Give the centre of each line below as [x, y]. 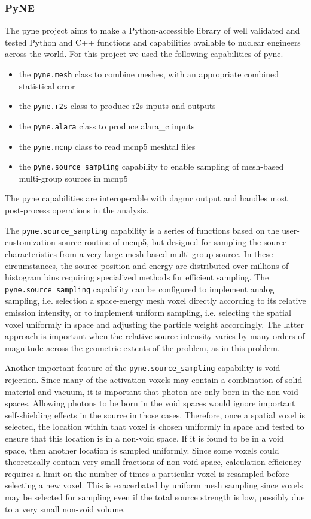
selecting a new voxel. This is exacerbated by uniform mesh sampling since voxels [154, 485]
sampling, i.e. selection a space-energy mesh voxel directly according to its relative [155, 301]
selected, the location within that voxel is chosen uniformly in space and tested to [155, 426]
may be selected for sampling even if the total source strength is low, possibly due [155, 497]
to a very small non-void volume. [65, 509]
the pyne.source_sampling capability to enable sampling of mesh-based [151, 166]
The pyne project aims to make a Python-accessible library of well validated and [153, 30]
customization [30, 242]
